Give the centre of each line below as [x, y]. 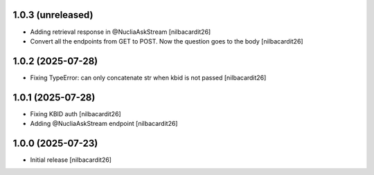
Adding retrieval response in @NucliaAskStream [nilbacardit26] [121, 32]
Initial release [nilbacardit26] [71, 160]
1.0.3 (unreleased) [53, 15]
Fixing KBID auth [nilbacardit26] [75, 113]
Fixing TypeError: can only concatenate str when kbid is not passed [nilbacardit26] [148, 77]
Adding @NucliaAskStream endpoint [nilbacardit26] [104, 124]
